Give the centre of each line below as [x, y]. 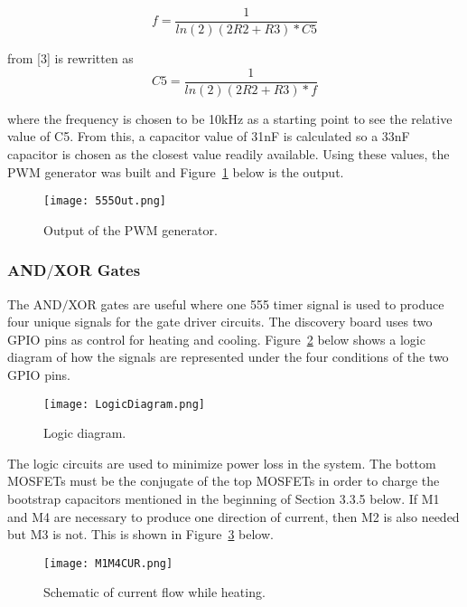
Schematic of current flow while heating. [154, 592]
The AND [35, 303]
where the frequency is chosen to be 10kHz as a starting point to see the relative [230, 118]
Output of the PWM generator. [131, 229]
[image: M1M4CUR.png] [108, 563]
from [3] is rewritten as [70, 58]
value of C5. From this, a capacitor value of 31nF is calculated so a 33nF [209, 136]
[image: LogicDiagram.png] [124, 404]
